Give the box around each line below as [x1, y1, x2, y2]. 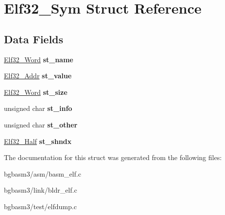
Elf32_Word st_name [4, 54, 73, 64]
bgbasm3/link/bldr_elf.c [4, 185, 77, 195]
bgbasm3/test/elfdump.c [4, 201, 77, 211]
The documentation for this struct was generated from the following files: [4, 152, 222, 162]
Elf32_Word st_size [4, 87, 68, 97]
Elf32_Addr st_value [4, 71, 72, 81]
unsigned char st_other [4, 119, 78, 129]
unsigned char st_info [4, 103, 72, 113]
